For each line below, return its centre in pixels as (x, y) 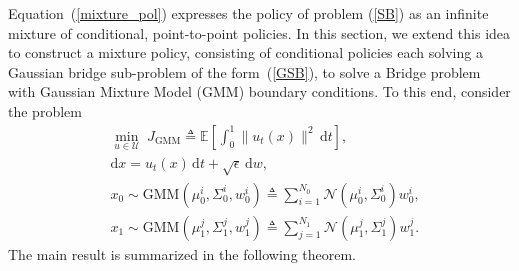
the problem (45, 110)
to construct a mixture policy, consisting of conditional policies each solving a (245, 52)
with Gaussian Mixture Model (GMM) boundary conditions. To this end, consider (259, 91)
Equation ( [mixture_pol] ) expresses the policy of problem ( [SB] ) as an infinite (248, 13)
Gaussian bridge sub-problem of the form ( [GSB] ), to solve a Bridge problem (244, 71)
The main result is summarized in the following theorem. (182, 253)
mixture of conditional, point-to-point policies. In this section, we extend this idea (259, 32)
